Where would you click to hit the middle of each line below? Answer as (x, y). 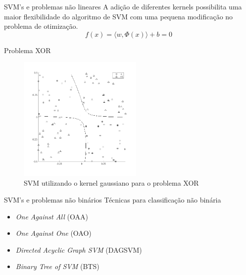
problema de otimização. (41, 26)
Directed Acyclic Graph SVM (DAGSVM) (79, 249)
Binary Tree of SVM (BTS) (57, 266)
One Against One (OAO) (53, 233)
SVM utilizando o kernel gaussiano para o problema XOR (111, 183)
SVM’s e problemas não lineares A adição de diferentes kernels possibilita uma (123, 6)
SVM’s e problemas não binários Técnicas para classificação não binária (113, 200)
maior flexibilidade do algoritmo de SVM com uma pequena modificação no (119, 16)
